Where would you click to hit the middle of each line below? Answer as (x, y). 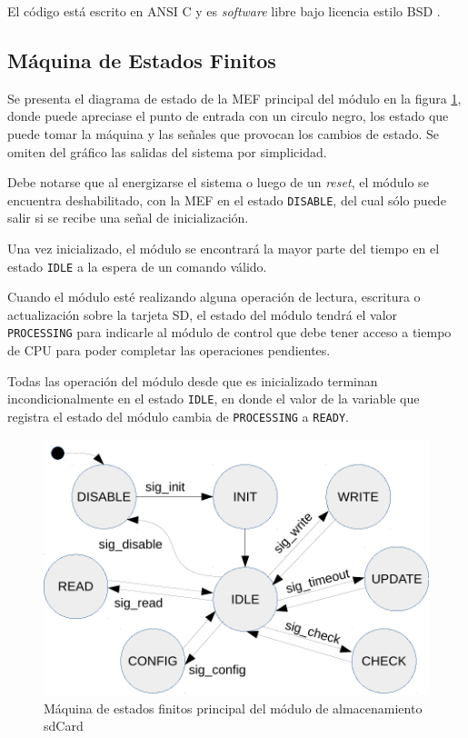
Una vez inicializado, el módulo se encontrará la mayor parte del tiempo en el (224, 249)
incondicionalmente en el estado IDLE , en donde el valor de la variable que (214, 399)
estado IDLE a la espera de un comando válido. (137, 266)
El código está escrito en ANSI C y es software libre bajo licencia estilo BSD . (224, 11)
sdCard (64, 726)
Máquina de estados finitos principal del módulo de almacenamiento (233, 708)
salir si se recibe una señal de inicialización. (128, 218)
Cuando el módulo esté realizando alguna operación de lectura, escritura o (214, 297)
